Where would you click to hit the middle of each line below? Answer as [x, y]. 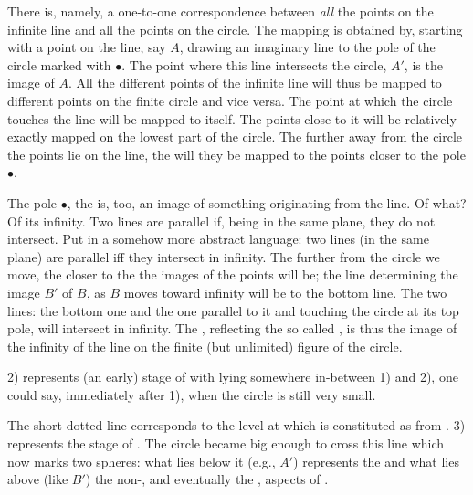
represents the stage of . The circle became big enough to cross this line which [226, 443]
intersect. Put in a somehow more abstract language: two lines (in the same [218, 239]
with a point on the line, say [87, 47]
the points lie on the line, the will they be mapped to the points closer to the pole [236, 154]
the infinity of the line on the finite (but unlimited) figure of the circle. [205, 346]
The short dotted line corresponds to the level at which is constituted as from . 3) [236, 425]
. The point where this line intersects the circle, [254, 64]
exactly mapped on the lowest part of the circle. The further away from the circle [235, 137]
